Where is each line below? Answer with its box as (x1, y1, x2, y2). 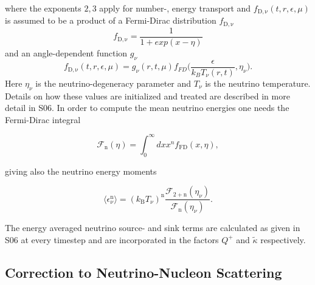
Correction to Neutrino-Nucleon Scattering (5, 263, 282, 281)
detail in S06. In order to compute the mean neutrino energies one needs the (5, 101, 289, 114)
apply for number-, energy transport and (99, 2, 251, 14)
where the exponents (5, 2, 81, 14)
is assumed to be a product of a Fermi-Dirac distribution (5, 14, 216, 27)
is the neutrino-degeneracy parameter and (35, 76, 192, 89)
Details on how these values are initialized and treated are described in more (5, 89, 290, 102)
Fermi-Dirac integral (5, 113, 81, 126)
